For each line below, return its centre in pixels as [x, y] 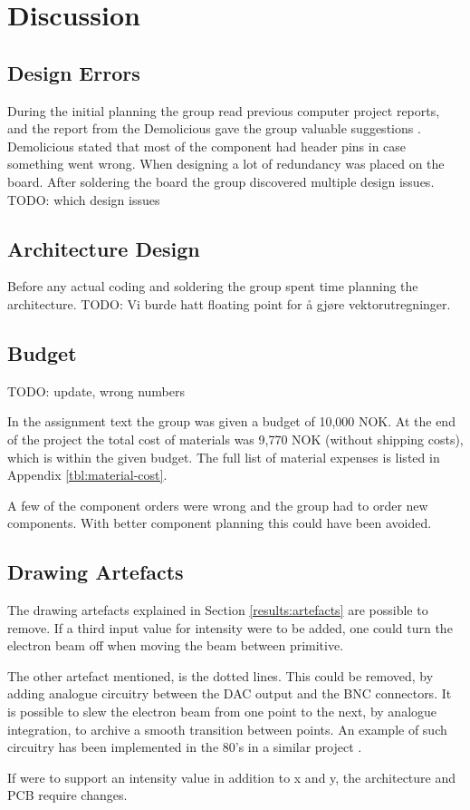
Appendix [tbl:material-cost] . [87, 475]
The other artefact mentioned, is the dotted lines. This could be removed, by [221, 675]
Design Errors [74, 72]
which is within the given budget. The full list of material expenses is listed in [224, 457]
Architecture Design [104, 248]
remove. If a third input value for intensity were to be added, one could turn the [230, 627]
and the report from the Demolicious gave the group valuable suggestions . [214, 128]
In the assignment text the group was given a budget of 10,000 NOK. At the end [231, 421]
